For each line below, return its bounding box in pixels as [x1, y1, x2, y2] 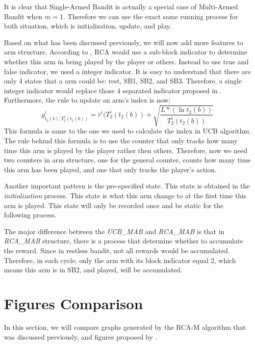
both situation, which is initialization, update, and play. [4, 21, 172, 31]
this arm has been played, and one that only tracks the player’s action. [4, 164, 217, 174]
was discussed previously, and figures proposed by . [4, 331, 157, 342]
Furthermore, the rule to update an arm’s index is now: [4, 95, 171, 105]
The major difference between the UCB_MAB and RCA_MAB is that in [4, 226, 225, 236]
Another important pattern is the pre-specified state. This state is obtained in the [4, 181, 250, 191]
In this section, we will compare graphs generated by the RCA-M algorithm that [4, 321, 246, 332]
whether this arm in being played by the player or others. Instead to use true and [4, 56, 249, 66]
